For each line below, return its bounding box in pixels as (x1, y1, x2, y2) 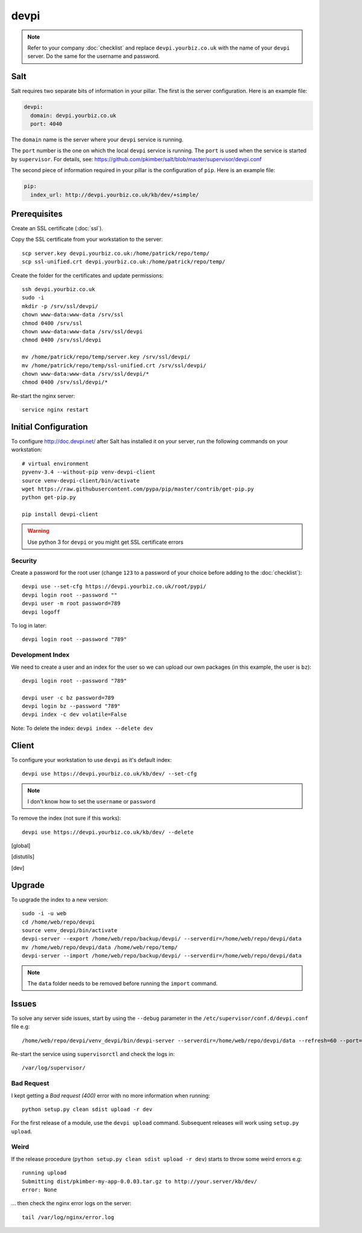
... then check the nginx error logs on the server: (11, 1200, 132, 1207)
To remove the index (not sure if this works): (11, 814, 121, 822)
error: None (22, 1186, 57, 1193)
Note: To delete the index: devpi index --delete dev (11, 724, 153, 732)
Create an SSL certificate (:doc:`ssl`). (11, 225, 104, 232)
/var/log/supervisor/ (22, 1064, 86, 1072)
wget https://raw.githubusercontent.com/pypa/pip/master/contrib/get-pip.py (22, 485, 255, 492)
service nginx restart (22, 407, 89, 413)
